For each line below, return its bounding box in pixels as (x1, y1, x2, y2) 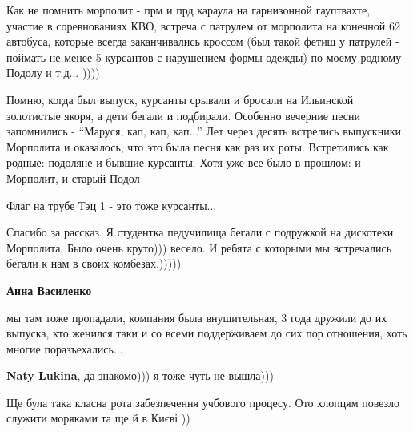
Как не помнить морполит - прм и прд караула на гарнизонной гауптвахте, (6, 2, 371, 18)
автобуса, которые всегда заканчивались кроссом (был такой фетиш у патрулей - (6, 33, 399, 50)
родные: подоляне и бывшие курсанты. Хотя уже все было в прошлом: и (6, 154, 361, 171)
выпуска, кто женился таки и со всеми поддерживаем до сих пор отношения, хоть (6, 325, 407, 341)
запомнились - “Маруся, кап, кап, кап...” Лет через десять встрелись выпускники (6, 123, 401, 139)
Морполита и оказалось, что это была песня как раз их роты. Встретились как (6, 138, 389, 155)
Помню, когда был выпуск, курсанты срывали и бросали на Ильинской (6, 91, 354, 107)
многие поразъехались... (6, 340, 123, 357)
